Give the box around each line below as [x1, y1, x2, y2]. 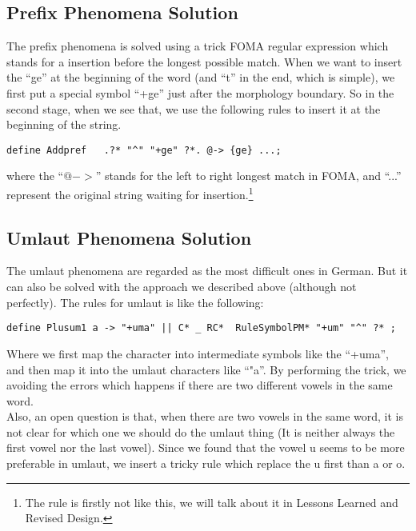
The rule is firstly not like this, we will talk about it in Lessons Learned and [25, 493, 398, 510]
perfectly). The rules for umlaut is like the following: [6, 293, 264, 310]
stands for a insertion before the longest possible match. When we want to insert [6, 53, 402, 70]
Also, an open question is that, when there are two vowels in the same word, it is [6, 408, 403, 425]
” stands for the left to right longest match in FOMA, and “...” [95, 167, 402, 184]
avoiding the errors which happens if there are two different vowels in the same [6, 377, 393, 393]
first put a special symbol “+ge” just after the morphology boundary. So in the [6, 84, 394, 101]
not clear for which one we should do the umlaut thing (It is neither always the [6, 423, 395, 440]
